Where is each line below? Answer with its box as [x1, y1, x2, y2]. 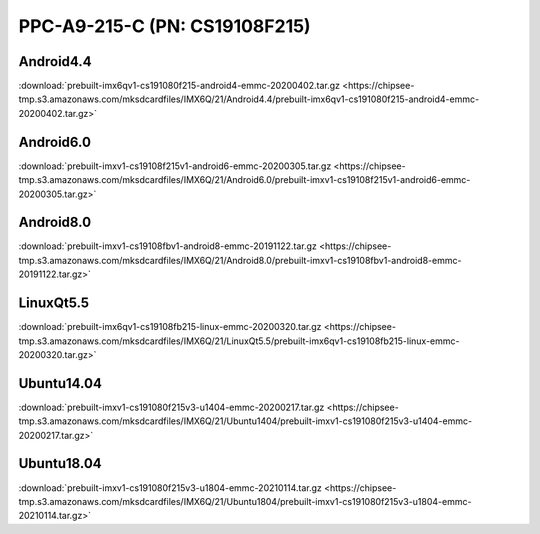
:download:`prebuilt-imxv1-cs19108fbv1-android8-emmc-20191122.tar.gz [18, 240, 317, 252]
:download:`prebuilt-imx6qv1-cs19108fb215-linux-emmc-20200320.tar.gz [18, 321, 322, 333]
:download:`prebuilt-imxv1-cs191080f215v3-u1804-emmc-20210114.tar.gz [18, 481, 322, 494]
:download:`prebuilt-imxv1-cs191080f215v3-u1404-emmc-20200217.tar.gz [18, 401, 325, 413]
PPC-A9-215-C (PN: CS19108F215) [18, 15, 311, 37]
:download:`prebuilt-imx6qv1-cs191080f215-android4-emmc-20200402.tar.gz [18, 80, 340, 92]
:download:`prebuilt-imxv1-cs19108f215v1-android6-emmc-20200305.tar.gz [18, 160, 332, 172]
